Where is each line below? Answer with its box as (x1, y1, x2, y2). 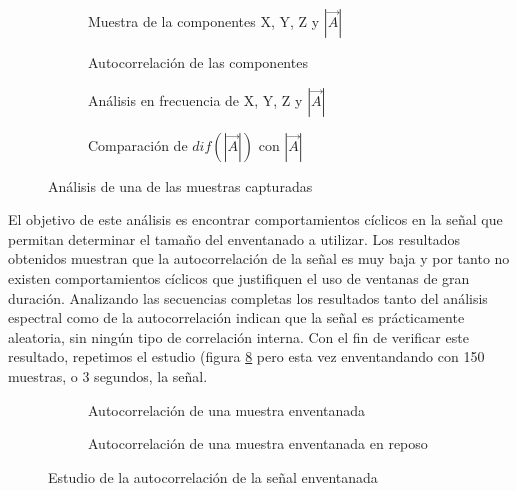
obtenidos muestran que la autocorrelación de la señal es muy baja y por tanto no (8, 248, 510, 269)
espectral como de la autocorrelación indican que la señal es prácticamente (8, 307, 465, 328)
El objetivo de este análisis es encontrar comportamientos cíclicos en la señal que (8, 209, 503, 230)
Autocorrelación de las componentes (88, 52, 308, 72)
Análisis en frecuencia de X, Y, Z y (88, 89, 303, 110)
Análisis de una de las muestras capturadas (48, 175, 313, 196)
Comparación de (88, 134, 188, 155)
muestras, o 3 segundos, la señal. (8, 365, 208, 386)
